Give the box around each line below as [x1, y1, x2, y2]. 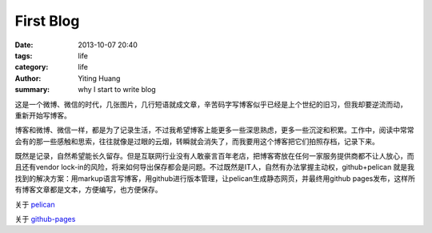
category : [14, 62, 49, 72]
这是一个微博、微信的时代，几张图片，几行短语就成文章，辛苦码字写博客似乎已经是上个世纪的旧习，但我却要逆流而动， [14, 99, 407, 109]
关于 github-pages [14, 215, 76, 224]
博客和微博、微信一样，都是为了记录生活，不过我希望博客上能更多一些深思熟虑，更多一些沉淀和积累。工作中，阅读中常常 [14, 125, 414, 135]
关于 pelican [14, 199, 55, 209]
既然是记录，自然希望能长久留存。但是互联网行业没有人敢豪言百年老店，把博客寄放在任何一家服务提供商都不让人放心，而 [14, 151, 414, 161]
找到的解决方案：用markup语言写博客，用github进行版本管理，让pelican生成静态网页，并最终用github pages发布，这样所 [14, 173, 415, 183]
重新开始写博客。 [14, 110, 71, 120]
